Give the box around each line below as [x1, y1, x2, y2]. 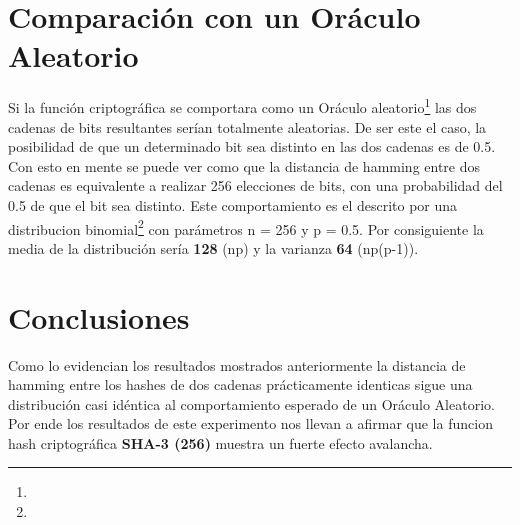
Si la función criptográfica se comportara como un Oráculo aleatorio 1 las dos [8, 94, 477, 117]
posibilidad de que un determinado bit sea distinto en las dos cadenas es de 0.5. [8, 136, 496, 157]
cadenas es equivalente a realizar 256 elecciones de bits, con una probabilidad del [8, 175, 503, 196]
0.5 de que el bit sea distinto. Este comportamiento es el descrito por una [8, 194, 458, 215]
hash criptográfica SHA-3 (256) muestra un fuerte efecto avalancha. [8, 432, 433, 453]
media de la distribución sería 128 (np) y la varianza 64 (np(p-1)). [8, 237, 419, 258]
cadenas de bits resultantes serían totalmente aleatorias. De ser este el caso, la [8, 116, 487, 137]
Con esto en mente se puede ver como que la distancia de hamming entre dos [8, 155, 481, 176]
